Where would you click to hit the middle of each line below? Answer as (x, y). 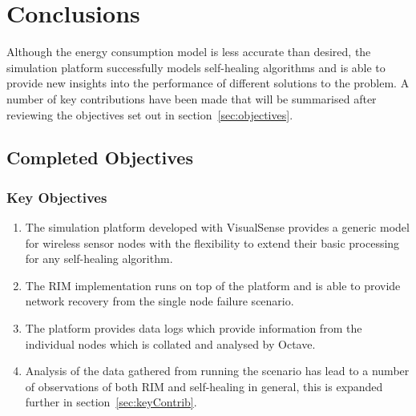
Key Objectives (57, 197)
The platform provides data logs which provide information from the (194, 328)
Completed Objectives (100, 158)
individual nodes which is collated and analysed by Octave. (170, 343)
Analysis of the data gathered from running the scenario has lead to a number (217, 371)
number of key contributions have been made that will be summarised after (192, 98)
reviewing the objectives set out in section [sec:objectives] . (150, 114)
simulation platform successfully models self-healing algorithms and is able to (196, 67)
